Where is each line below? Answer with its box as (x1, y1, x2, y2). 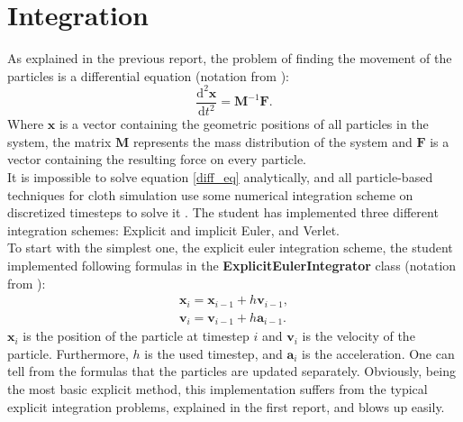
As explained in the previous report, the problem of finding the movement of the (7, 49, 452, 68)
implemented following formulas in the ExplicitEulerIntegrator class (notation (7, 255, 457, 274)
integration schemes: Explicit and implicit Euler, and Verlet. (7, 220, 340, 239)
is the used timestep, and (144, 344, 283, 362)
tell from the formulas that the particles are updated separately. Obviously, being (7, 362, 456, 381)
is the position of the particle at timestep (23, 326, 250, 345)
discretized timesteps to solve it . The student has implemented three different (7, 203, 439, 222)
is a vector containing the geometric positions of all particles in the (59, 115, 429, 133)
